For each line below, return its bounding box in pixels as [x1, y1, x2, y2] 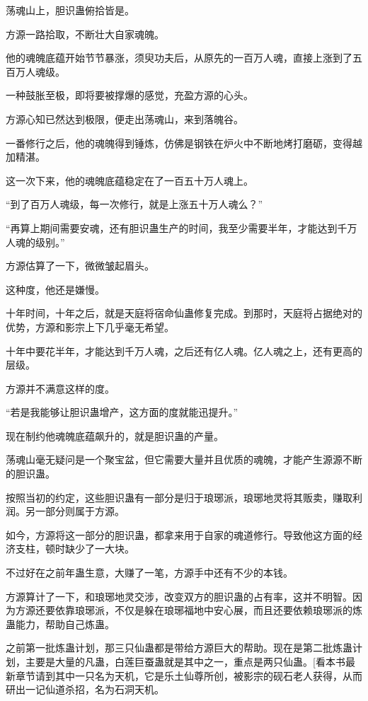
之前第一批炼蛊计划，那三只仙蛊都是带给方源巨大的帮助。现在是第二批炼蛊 [6, 640, 352, 655]
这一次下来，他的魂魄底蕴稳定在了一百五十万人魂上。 [6, 173, 253, 187]
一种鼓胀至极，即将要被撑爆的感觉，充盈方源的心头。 [6, 88, 253, 103]
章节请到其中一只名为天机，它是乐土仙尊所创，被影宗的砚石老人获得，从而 [15, 668, 362, 683]
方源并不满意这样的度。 [6, 381, 115, 395]
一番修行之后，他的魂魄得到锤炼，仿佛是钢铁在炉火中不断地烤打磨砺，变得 [6, 135, 352, 150]
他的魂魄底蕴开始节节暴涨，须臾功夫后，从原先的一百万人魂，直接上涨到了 [6, 50, 352, 65]
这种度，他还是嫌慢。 [6, 282, 105, 296]
